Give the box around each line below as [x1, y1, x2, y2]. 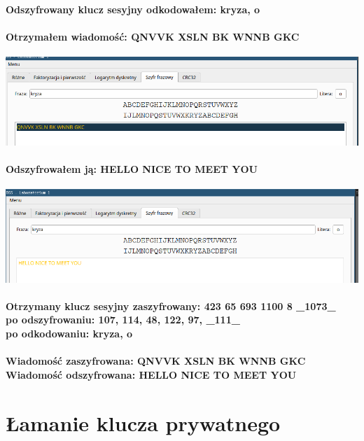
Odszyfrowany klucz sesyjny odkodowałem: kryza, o [6, 1, 260, 16]
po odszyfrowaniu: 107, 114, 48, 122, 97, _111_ [6, 312, 240, 327]
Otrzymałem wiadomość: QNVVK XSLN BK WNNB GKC [6, 29, 300, 43]
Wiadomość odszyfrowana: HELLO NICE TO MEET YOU [6, 367, 297, 381]
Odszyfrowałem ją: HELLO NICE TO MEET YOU [6, 162, 258, 176]
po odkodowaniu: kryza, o [6, 326, 133, 341]
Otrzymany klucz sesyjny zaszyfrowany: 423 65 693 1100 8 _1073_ [6, 298, 336, 313]
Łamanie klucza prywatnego [6, 408, 281, 437]
